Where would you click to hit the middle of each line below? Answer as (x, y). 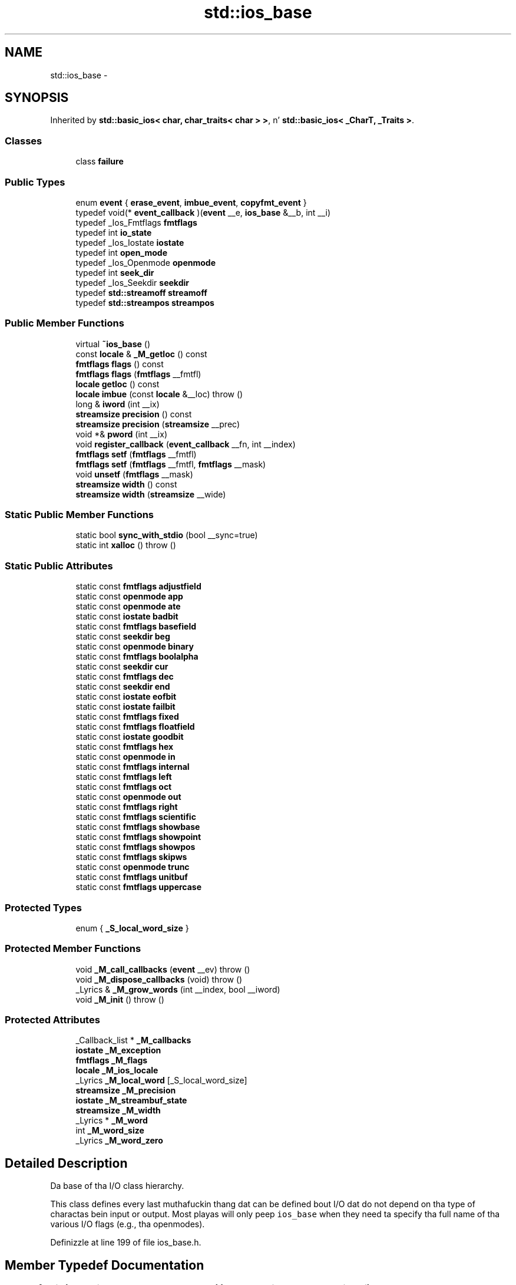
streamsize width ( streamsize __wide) (151, 494)
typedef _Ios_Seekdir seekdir (132, 282)
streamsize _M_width (118, 1111)
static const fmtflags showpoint (138, 837)
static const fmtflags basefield (136, 627)
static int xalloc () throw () (126, 545)
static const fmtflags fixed (127, 717)
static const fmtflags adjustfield (138, 587)
